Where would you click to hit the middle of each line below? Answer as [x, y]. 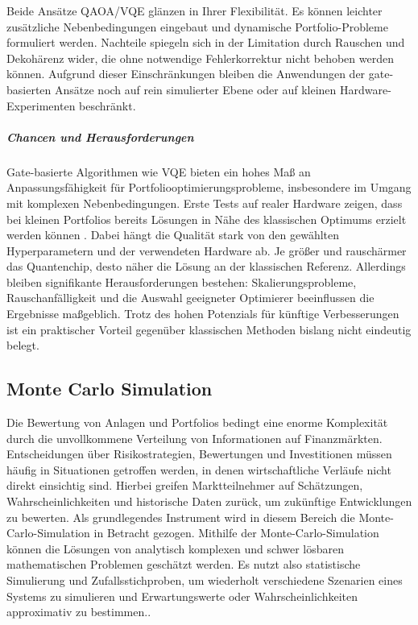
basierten [29, 89]
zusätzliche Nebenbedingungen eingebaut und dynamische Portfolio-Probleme [197, 26]
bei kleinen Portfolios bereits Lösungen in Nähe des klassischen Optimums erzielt [207, 219]
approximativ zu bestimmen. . [79, 612]
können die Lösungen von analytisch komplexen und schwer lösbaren [176, 548]
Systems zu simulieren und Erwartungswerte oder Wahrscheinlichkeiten [182, 596]
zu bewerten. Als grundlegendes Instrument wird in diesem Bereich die [181, 517]
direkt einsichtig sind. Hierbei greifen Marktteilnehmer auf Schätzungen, [185, 485]
